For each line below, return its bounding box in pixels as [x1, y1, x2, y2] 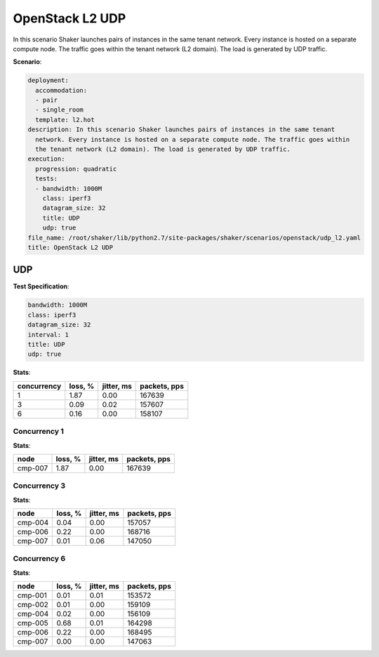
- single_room [35, 106, 84, 114]
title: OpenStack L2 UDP [27, 243, 114, 251]
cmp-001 [17, 590, 47, 600]
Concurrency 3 [13, 481, 66, 491]
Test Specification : [13, 282, 69, 291]
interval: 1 [27, 331, 69, 338]
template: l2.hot [35, 116, 95, 124]
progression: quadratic [35, 165, 117, 173]
